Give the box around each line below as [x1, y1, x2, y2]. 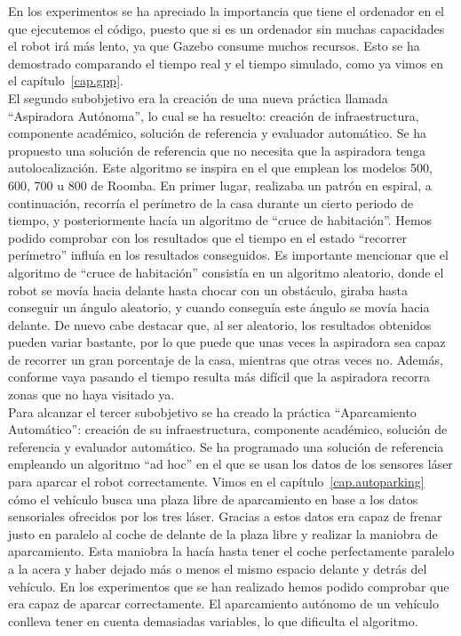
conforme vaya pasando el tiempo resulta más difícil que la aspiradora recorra [8, 367, 431, 386]
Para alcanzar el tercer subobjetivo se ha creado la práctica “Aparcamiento [8, 402, 417, 421]
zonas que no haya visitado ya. [8, 385, 175, 404]
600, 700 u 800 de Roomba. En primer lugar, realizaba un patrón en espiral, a [8, 175, 432, 194]
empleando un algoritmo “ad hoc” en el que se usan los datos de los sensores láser [8, 455, 453, 473]
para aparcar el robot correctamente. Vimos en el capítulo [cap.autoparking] [8, 472, 425, 491]
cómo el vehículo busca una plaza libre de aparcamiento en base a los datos [8, 489, 418, 508]
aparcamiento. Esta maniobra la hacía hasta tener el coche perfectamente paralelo [8, 542, 455, 560]
